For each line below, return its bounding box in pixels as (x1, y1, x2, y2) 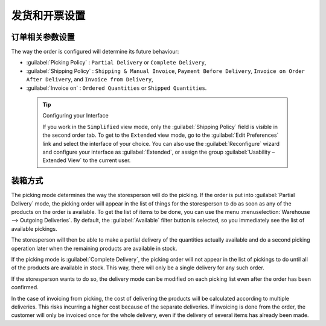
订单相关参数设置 (11, 32, 75, 42)
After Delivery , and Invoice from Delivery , (26, 76, 153, 83)
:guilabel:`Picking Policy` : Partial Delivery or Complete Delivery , (26, 59, 206, 66)
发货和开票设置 (11, 9, 86, 22)
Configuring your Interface (42, 112, 109, 119)
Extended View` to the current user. (42, 157, 131, 164)
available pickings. (11, 225, 57, 232)
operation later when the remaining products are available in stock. (11, 245, 177, 252)
